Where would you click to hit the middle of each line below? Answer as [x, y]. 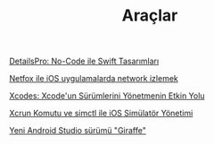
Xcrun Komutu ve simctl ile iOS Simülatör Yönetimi [101, 114]
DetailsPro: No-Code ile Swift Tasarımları [84, 61]
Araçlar [150, 16]
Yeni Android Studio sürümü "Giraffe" [78, 131]
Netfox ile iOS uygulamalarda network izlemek [94, 79]
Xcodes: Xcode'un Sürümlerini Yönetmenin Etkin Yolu [107, 96]
